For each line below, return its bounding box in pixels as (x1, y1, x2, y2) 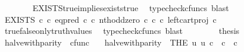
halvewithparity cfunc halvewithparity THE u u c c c (4, 36, 237, 48)
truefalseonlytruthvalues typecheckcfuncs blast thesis (4, 25, 240, 37)
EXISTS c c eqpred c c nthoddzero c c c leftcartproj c (4, 13, 217, 25)
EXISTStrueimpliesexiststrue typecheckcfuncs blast (32, 2, 229, 13)
